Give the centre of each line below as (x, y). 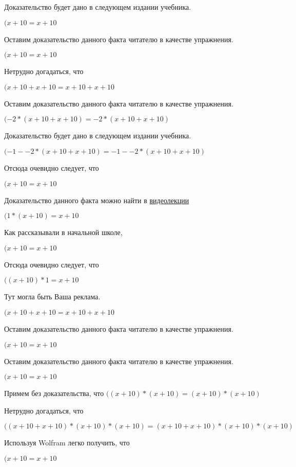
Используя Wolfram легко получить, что (67, 443)
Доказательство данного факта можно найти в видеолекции (97, 200)
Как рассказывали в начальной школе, (63, 232)
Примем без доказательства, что (54, 393)
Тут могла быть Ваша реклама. (52, 297)
